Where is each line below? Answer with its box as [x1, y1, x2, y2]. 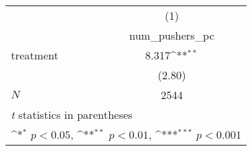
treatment [11, 47, 58, 63]
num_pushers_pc [129, 27, 215, 43]
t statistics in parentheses [11, 107, 133, 122]
